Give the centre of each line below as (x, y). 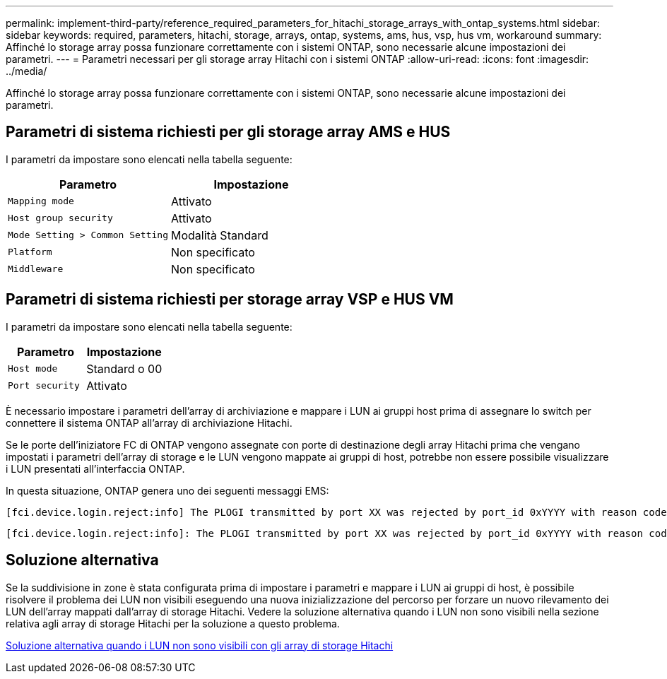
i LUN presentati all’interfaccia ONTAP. (95, 468)
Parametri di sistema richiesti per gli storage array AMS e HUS (228, 132)
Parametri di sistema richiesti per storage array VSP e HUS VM (230, 300)
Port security (44, 386)
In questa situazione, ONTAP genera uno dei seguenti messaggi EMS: (167, 490)
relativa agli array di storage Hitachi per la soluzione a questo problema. (173, 623)
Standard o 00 (124, 368)
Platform (30, 252)
